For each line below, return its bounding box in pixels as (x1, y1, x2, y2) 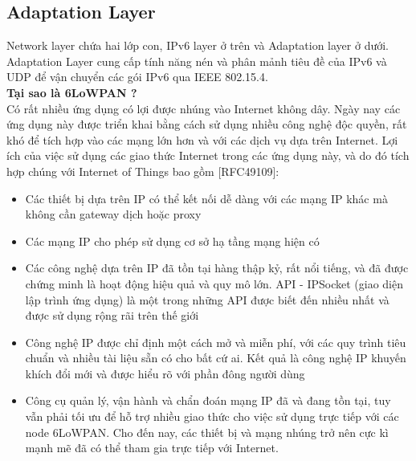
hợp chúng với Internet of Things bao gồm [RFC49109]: (6, 162, 279, 179)
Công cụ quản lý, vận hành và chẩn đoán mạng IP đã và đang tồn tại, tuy (25, 392, 391, 409)
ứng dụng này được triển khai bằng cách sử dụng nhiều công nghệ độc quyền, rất (6, 116, 407, 133)
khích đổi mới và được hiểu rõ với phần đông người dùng (25, 365, 305, 381)
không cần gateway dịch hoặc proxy (25, 206, 202, 222)
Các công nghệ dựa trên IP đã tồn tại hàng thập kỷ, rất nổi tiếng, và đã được (25, 259, 409, 276)
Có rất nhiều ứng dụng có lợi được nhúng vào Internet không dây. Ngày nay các (6, 100, 401, 116)
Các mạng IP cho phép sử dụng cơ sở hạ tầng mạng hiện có (25, 232, 320, 249)
